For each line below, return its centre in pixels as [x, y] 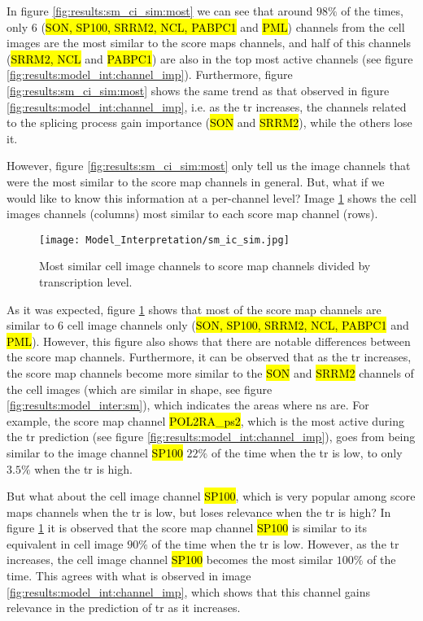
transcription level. [86, 281]
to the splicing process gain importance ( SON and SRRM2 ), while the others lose [209, 122]
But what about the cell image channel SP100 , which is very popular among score [211, 496]
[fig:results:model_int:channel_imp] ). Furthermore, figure [150, 74]
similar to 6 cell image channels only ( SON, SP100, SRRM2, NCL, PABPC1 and [208, 325]
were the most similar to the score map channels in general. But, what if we [196, 181]
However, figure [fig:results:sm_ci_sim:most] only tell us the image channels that [209, 166]
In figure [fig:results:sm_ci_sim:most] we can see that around [160, 11]
